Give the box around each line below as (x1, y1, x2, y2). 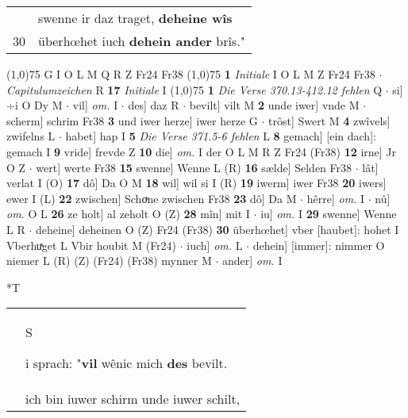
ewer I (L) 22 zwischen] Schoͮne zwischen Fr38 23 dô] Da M (6, 190, 297, 206)
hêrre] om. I (306, 190, 365, 206)
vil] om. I (72, 97, 118, 113)
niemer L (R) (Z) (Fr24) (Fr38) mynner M (6, 252, 212, 269)
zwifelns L (6, 128, 56, 144)
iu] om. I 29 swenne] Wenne (260, 205, 397, 222)
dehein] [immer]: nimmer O (252, 236, 385, 253)
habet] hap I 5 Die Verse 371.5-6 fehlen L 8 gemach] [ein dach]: (65, 128, 376, 144)
